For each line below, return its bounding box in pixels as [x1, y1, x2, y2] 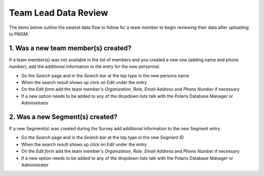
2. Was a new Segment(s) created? [9, 113, 118, 121]
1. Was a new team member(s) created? [9, 44, 132, 52]
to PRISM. [9, 31, 29, 37]
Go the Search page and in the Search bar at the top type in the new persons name [21, 72, 189, 78]
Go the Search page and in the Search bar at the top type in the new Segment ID [21, 134, 184, 140]
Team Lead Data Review [9, 7, 109, 18]
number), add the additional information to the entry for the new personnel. [9, 64, 160, 69]
